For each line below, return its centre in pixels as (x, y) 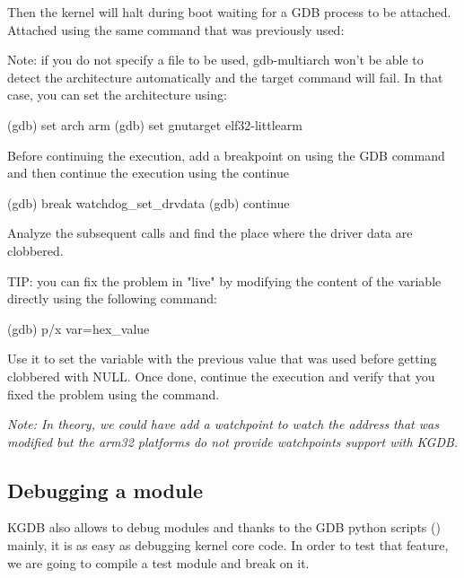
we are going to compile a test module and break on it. (158, 562)
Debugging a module (105, 490)
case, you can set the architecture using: (117, 95)
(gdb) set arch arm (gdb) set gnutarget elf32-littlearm (155, 124)
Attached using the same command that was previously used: (176, 29)
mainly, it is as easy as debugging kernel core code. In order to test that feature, (228, 545)
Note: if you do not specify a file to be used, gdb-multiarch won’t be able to (215, 60)
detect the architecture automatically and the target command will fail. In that (225, 77)
